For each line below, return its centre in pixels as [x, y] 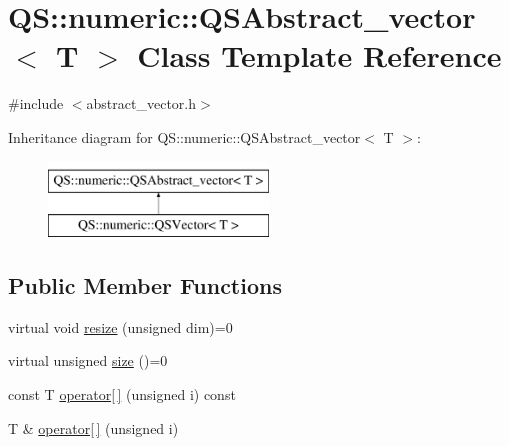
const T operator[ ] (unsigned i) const [122, 394]
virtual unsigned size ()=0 [88, 360]
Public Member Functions [145, 285]
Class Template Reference [319, 55]
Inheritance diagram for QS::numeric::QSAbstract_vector [184, 136]
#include [36, 103]
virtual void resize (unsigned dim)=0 [120, 326]
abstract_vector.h [141, 103]
